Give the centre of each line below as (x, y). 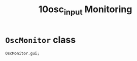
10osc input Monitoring (85, 10)
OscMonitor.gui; (22, 53)
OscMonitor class (41, 40)
